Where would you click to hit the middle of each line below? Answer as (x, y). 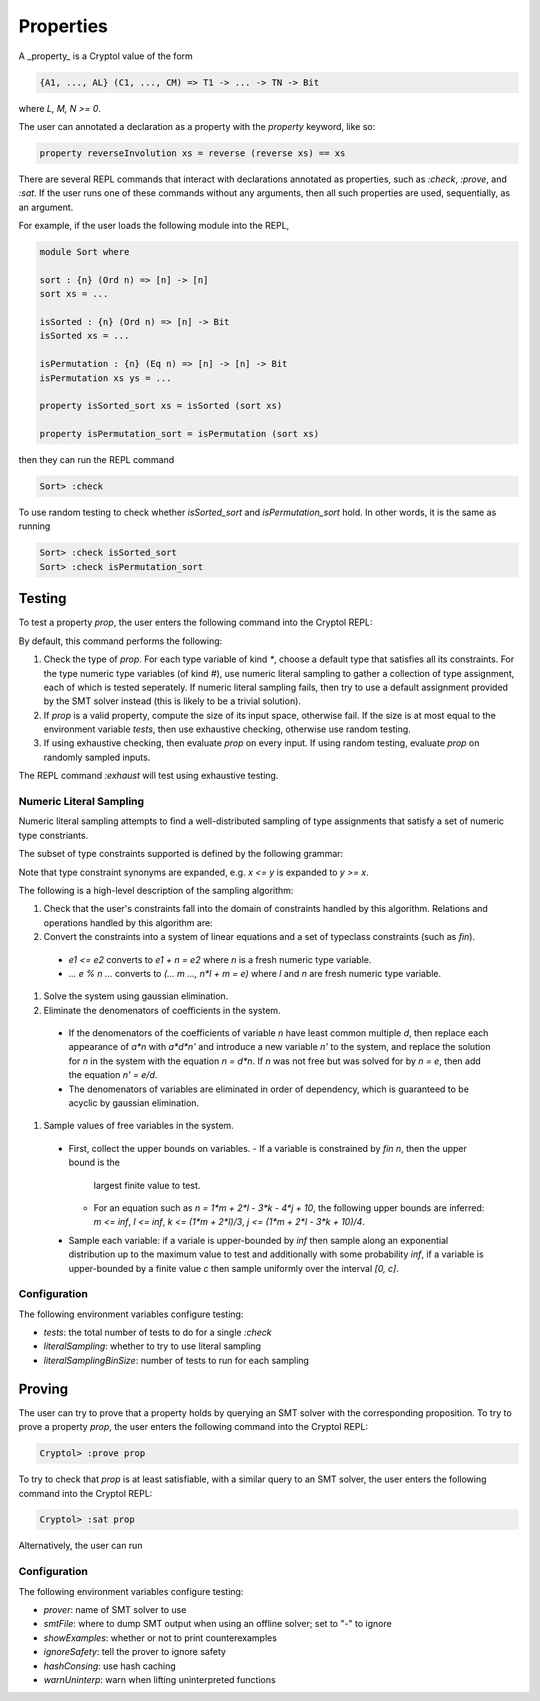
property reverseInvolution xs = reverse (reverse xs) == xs (192, 153)
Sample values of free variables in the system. (138, 1126)
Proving (43, 1388)
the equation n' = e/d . (113, 1075)
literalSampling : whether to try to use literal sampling (152, 1346)
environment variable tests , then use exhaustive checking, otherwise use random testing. (227, 729)
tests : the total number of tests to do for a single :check (157, 1332)
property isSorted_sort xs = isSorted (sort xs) (161, 406)
